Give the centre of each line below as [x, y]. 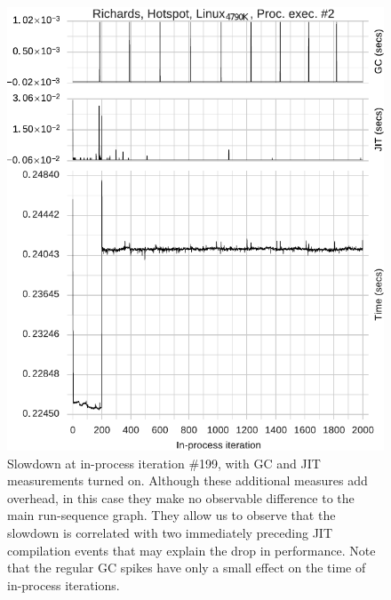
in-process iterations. [64, 584]
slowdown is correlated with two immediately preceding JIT [170, 532]
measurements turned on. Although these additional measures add [188, 480]
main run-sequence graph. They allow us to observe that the [172, 515]
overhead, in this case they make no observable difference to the [181, 497]
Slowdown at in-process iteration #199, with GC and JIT [164, 463]
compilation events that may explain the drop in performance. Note [192, 550]
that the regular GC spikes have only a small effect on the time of [187, 568]
